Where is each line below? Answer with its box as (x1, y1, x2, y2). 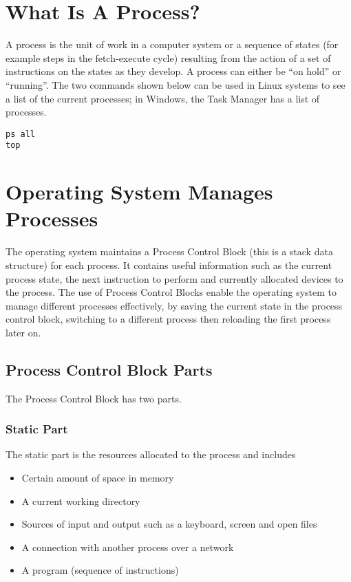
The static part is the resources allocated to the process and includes (6, 447, 296, 462)
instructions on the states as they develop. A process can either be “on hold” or (6, 64, 341, 78)
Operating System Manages (6, 177, 273, 206)
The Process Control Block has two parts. (6, 391, 182, 405)
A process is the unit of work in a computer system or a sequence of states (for (6, 37, 339, 52)
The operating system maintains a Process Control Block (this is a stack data (6, 244, 333, 259)
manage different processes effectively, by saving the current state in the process (6, 298, 343, 312)
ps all (6, 129, 35, 139)
